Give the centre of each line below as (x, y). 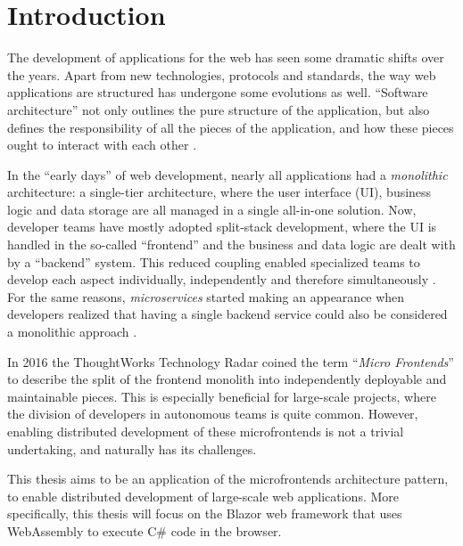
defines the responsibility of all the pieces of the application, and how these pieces (231, 127)
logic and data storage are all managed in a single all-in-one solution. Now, (212, 209)
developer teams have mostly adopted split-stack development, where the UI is (222, 227)
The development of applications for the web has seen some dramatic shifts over (226, 57)
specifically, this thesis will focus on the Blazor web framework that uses (205, 513)
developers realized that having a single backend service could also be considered (227, 314)
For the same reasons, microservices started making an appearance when (206, 296)
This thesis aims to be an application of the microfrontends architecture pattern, (228, 479)
